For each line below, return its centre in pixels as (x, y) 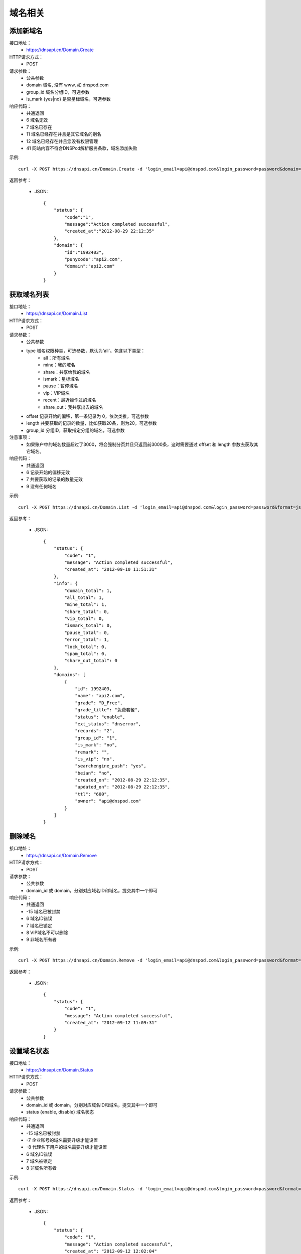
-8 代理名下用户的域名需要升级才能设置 (67, 1147)
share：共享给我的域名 (67, 372)
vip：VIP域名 (57, 393)
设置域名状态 (29, 1051)
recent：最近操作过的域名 (70, 400)
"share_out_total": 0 (91, 661)
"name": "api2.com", (100, 696)
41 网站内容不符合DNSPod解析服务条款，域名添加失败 (82, 148)
